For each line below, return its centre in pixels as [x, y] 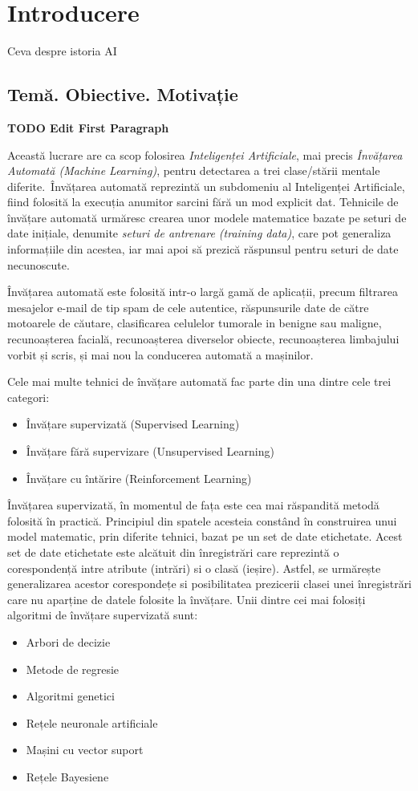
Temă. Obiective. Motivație [123, 94]
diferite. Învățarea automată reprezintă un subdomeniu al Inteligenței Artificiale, [206, 186]
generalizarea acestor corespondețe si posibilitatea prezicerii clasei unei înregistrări [210, 584]
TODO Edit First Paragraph [88, 127]
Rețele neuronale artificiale [92, 722]
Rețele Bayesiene [67, 776]
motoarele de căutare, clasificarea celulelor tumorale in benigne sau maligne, [195, 323]
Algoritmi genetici [70, 696]
